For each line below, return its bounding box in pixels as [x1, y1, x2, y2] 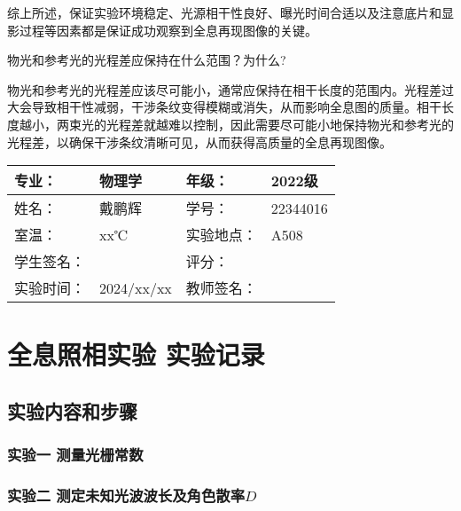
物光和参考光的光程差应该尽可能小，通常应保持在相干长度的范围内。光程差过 [7, 80, 454, 98]
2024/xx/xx [99, 277, 172, 298]
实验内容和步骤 [7, 397, 137, 424]
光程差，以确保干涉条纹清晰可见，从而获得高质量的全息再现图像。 [7, 132, 392, 151]
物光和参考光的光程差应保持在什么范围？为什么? [7, 51, 286, 69]
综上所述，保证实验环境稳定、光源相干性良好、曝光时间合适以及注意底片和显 [7, 4, 454, 21]
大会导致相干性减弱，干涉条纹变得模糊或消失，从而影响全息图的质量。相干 [7, 98, 441, 116]
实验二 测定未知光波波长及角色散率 [7, 484, 246, 507]
